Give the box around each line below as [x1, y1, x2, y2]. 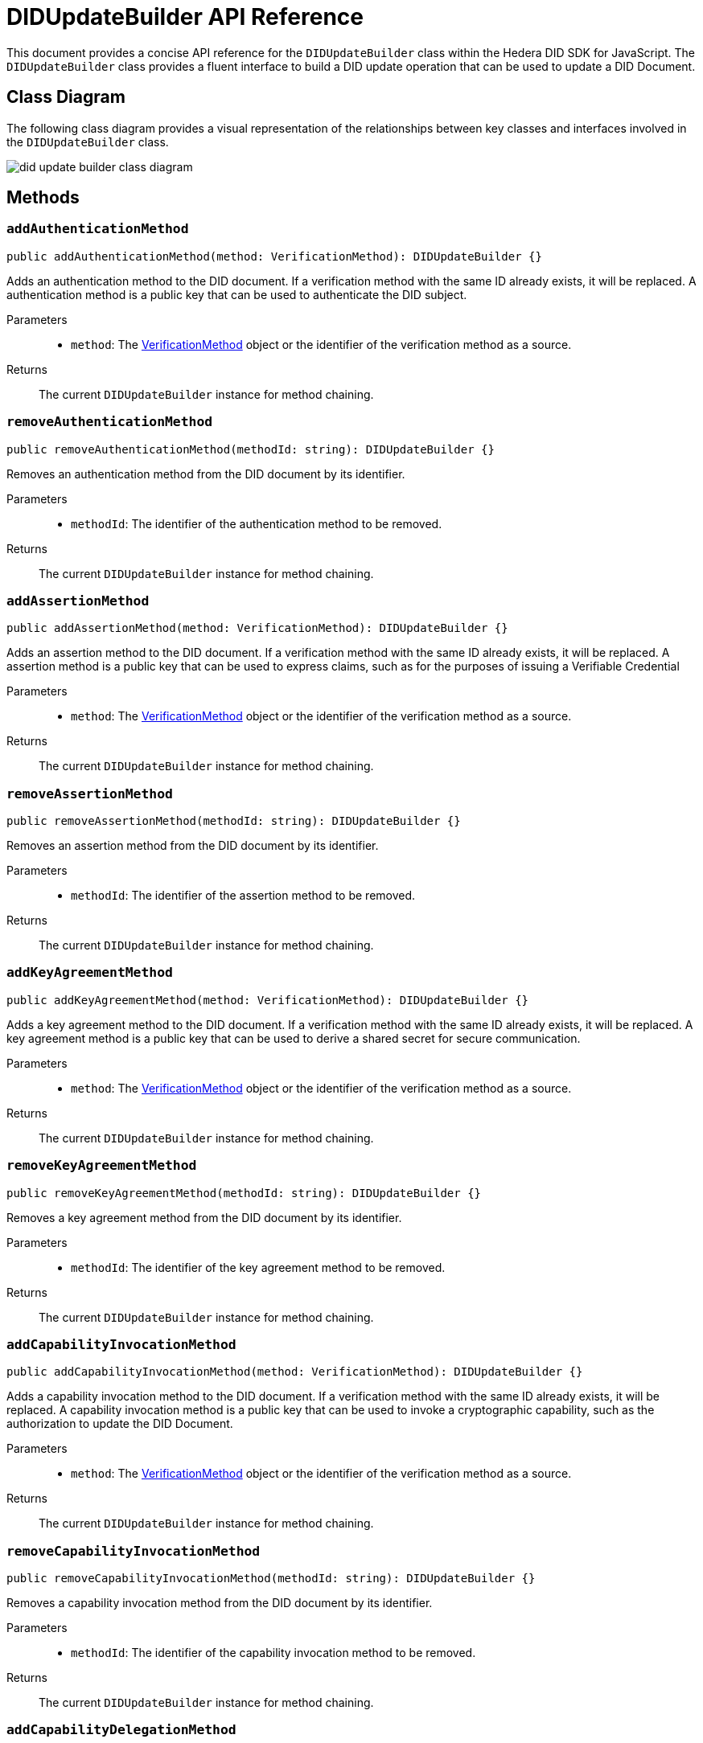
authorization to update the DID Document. [6, 1417, 233, 1431]
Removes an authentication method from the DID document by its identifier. [6, 466, 405, 481]
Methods [6, 187, 80, 208]
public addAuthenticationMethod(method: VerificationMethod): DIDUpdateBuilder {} [6, 249, 542, 263]
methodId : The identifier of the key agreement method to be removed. [71, 1260, 446, 1274]
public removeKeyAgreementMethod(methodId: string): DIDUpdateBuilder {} [6, 1186, 482, 1200]
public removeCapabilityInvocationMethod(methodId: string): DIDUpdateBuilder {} [6, 1572, 536, 1585]
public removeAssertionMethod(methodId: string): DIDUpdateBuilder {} [6, 814, 461, 828]
